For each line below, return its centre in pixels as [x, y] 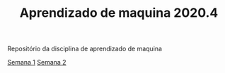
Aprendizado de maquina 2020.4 [119, 13]
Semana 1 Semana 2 [37, 62]
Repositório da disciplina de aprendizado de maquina [85, 49]
